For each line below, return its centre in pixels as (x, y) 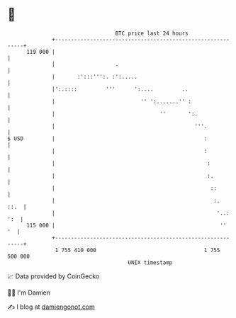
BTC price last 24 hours (152, 33)
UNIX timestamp (150, 262)
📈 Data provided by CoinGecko (54, 276)
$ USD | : (107, 138)
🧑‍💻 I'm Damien (29, 293)
